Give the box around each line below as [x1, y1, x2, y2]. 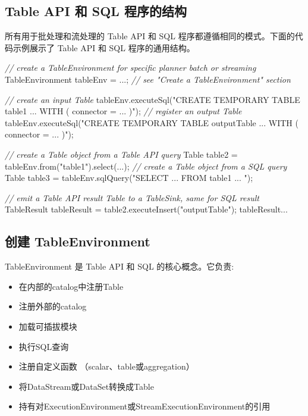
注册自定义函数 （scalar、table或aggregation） [18, 360, 194, 373]
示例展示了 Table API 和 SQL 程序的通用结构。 [12, 41, 195, 54]
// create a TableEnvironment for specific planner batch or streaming [5, 61, 256, 74]
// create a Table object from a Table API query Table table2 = [5, 148, 238, 160]
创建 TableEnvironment [5, 232, 150, 251]
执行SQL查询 [18, 340, 69, 352]
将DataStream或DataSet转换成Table [18, 380, 154, 392]
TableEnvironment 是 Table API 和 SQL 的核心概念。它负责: [5, 260, 234, 273]
